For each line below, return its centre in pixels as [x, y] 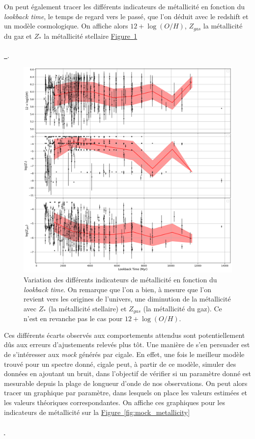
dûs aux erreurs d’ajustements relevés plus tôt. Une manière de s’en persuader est [127, 344]
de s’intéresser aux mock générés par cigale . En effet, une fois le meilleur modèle [124, 354]
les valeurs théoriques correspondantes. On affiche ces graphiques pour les [114, 402]
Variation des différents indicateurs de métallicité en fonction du [120, 280]
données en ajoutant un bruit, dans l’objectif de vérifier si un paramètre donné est [127, 373]
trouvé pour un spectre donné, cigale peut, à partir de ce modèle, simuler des [120, 364]
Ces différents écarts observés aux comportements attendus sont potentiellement [125, 335]
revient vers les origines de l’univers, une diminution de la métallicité [127, 299]
